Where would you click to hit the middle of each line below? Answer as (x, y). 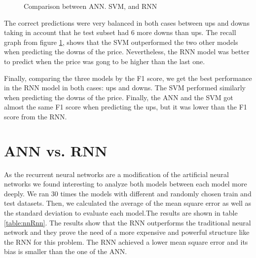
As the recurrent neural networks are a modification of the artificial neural (116, 174)
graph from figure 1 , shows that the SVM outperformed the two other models (121, 42)
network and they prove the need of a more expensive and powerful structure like (127, 232)
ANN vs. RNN (56, 150)
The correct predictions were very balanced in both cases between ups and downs (127, 22)
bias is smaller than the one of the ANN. (66, 251)
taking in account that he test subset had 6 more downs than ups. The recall (120, 32)
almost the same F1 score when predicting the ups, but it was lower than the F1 (126, 107)
